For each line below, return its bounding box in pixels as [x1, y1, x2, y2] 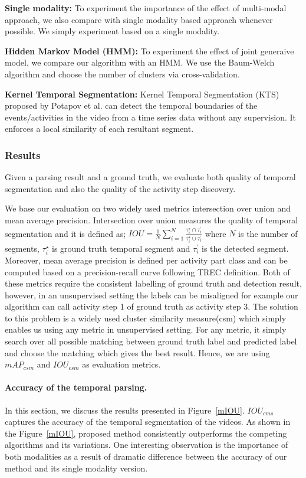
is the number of [238, 227, 298, 239]
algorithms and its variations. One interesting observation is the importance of [5, 438, 288, 451]
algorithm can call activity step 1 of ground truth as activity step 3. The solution [5, 300, 298, 313]
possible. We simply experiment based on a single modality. [5, 25, 220, 37]
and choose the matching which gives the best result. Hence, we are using [5, 346, 270, 359]
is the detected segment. [202, 242, 289, 254]
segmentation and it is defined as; [5, 227, 126, 239]
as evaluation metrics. [82, 358, 161, 370]
